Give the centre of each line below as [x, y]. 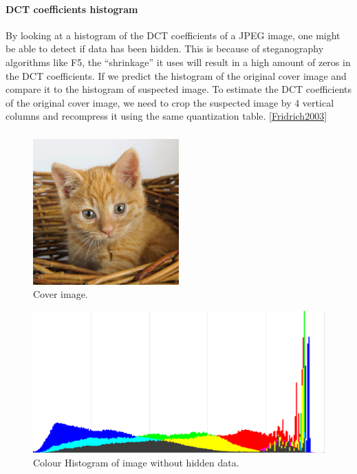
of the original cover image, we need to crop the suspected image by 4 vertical [170, 102]
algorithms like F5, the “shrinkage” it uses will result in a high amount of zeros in [178, 62]
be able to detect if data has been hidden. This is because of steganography [165, 49]
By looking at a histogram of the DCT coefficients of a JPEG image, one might [173, 35]
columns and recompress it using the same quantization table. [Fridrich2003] [166, 116]
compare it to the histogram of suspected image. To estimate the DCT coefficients [179, 89]
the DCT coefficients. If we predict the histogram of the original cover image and [176, 75]
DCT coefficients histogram [72, 9]
